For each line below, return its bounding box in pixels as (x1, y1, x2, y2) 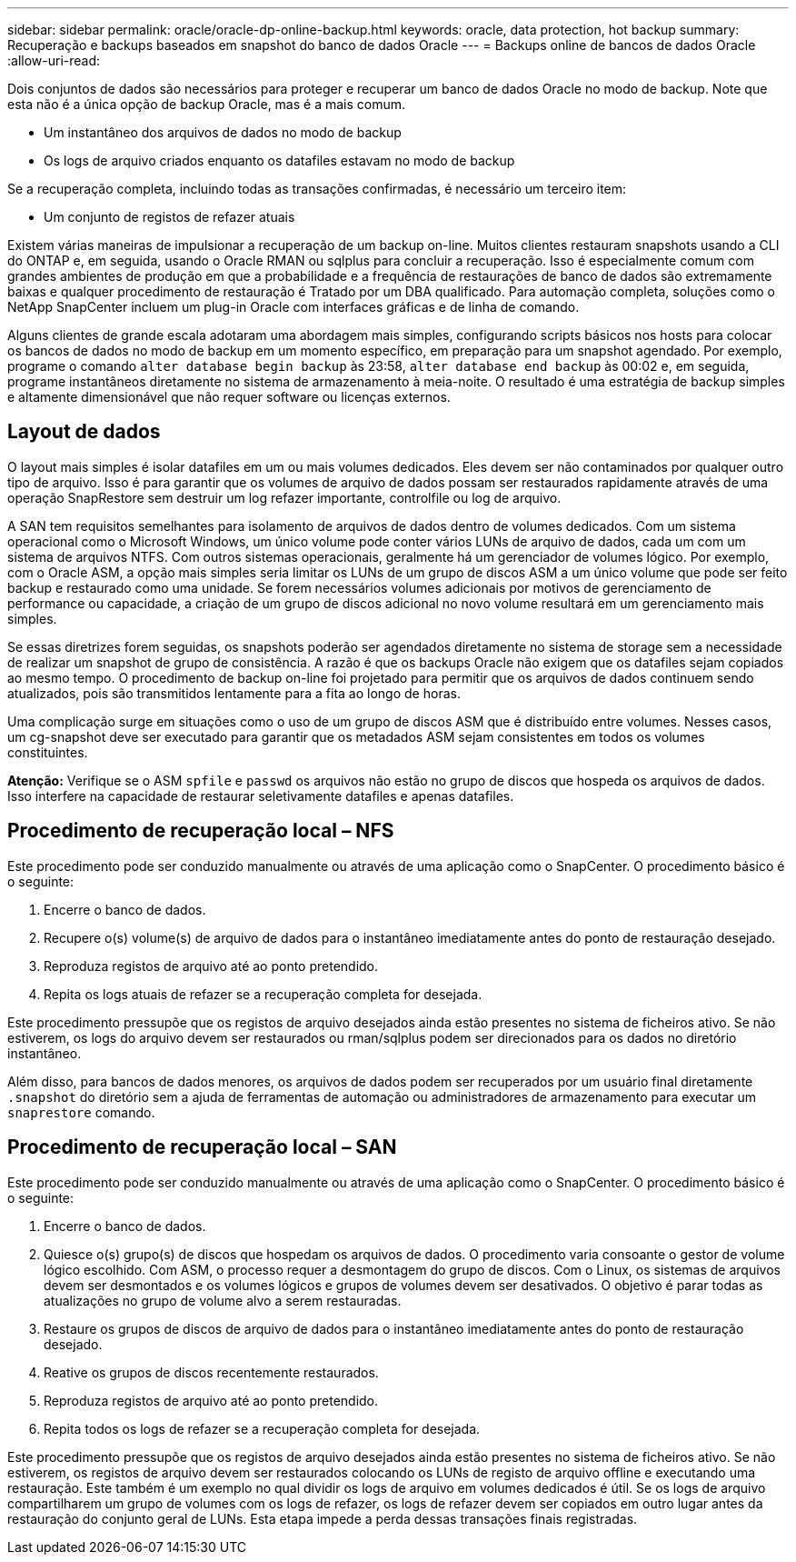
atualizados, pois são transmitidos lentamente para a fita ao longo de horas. (7, 685, 461, 701)
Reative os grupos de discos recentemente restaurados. (44, 1364, 379, 1380)
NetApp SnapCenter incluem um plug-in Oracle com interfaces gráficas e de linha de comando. (7, 299, 580, 315)
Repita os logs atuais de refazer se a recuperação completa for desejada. (44, 986, 483, 1002)
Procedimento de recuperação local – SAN (7, 1136, 397, 1159)
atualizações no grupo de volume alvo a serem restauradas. (44, 1292, 402, 1308)
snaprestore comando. (7, 1104, 155, 1120)
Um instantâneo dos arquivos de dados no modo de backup (44, 125, 402, 140)
